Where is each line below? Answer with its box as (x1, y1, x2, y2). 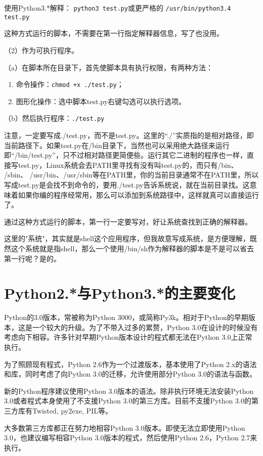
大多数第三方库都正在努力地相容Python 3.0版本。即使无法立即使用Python (4, 422, 245, 433)
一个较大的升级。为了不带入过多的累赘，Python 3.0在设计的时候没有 (32, 322, 258, 332)
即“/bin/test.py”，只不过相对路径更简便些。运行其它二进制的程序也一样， (4, 150, 247, 160)
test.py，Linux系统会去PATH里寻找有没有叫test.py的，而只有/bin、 (18, 159, 238, 170)
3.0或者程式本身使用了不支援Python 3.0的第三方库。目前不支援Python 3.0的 (4, 395, 251, 406)
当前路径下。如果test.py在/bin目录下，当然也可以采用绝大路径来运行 (4, 140, 230, 150)
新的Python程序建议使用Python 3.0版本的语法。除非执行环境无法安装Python (4, 385, 254, 396)
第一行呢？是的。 (4, 253, 61, 263)
